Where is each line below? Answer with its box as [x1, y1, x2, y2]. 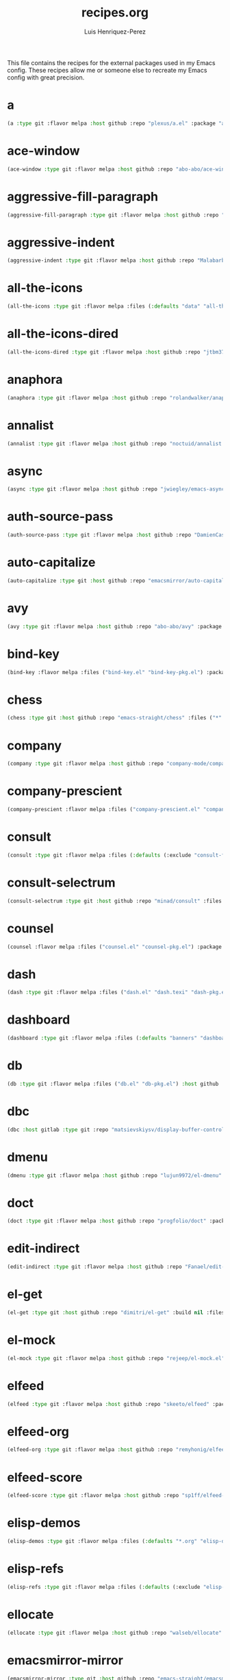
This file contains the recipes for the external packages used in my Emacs [7, 58, 216, 66]
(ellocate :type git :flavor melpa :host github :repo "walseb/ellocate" [7, 1629, 222, 1636]
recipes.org [81, 5, 149, 21]
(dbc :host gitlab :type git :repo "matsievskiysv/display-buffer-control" [7, 1126, 228, 1133]
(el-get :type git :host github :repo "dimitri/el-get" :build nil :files [7, 1309, 225, 1316]
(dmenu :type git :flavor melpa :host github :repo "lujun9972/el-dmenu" [7, 1172, 222, 1179]
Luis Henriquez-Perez [84, 27, 146, 36]
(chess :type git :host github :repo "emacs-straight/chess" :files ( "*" [7, 715, 222, 721]
